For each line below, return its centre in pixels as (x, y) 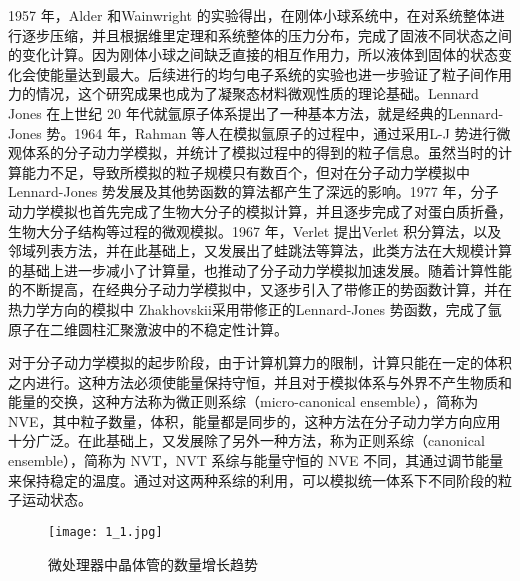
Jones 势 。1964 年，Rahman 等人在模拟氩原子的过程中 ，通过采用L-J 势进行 (252, 132)
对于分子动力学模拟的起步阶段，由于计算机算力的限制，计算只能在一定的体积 (260, 362)
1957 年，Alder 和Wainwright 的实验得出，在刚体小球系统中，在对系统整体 (249, 15)
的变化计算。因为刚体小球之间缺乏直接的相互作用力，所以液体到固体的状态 (253, 54)
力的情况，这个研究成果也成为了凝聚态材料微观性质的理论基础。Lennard (243, 93)
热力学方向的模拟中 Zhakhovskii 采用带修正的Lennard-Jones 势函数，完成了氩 (255, 308)
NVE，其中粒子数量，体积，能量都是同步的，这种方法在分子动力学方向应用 (254, 420)
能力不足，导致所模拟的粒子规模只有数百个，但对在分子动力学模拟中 (245, 171)
